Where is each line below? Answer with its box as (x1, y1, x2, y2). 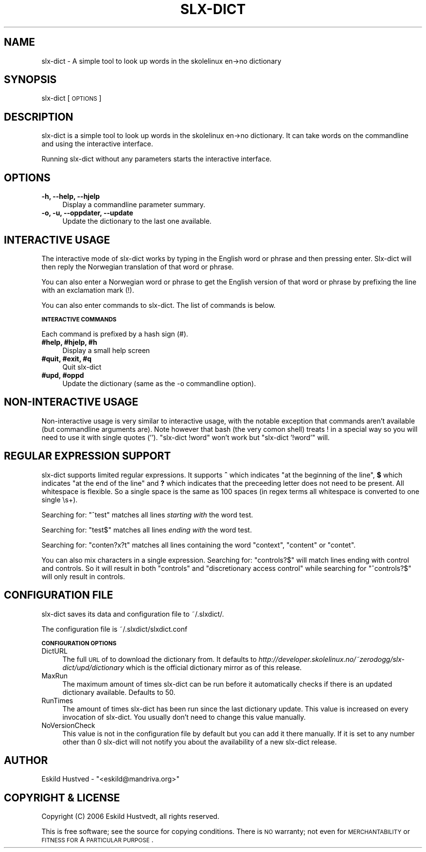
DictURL (41, 646, 68, 655)
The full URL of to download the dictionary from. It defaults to (62, 655, 257, 663)
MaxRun (41, 671, 68, 680)
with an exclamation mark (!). (41, 285, 134, 294)
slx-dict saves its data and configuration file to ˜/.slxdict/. (41, 609, 224, 618)
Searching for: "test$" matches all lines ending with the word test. (41, 525, 252, 534)
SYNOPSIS (4, 73, 57, 86)
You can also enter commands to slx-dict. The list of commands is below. (41, 301, 276, 309)
